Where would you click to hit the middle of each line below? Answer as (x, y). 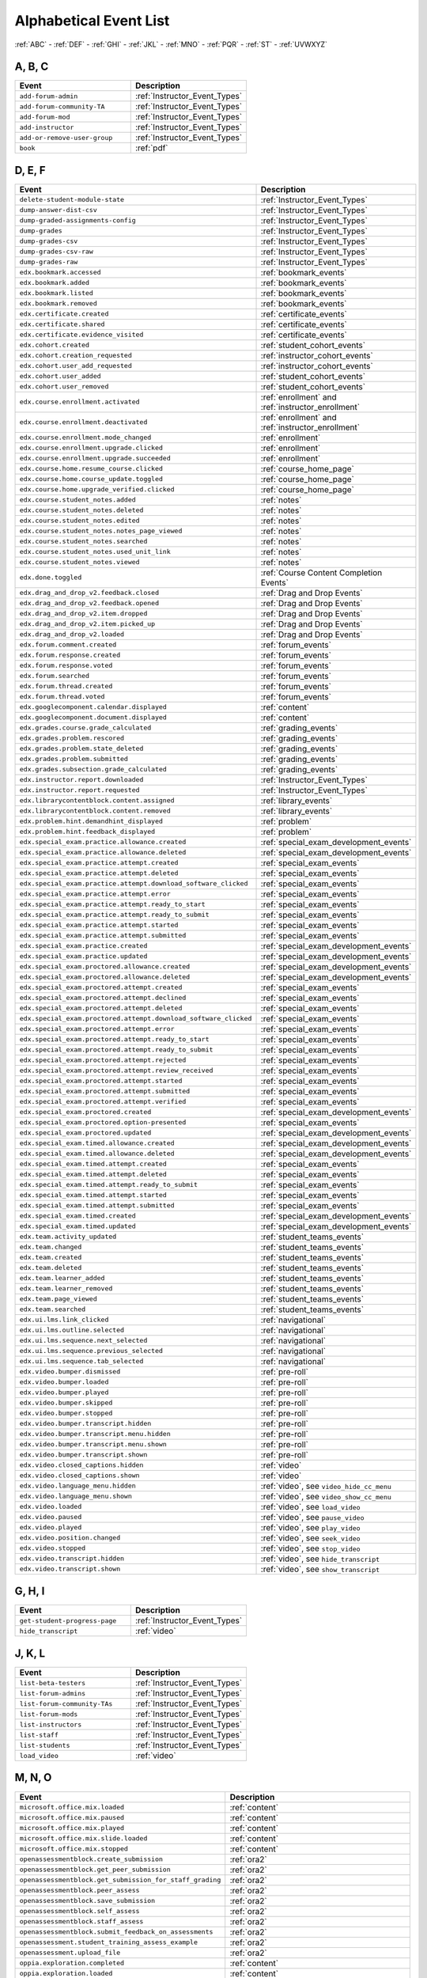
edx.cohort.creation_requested (76, 356)
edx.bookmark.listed (57, 293)
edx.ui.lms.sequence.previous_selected (91, 1351)
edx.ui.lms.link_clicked (64, 1320)
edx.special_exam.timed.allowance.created (97, 1143)
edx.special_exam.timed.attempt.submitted (97, 1205)
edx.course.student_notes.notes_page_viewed (101, 531)
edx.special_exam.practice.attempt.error (95, 894)
